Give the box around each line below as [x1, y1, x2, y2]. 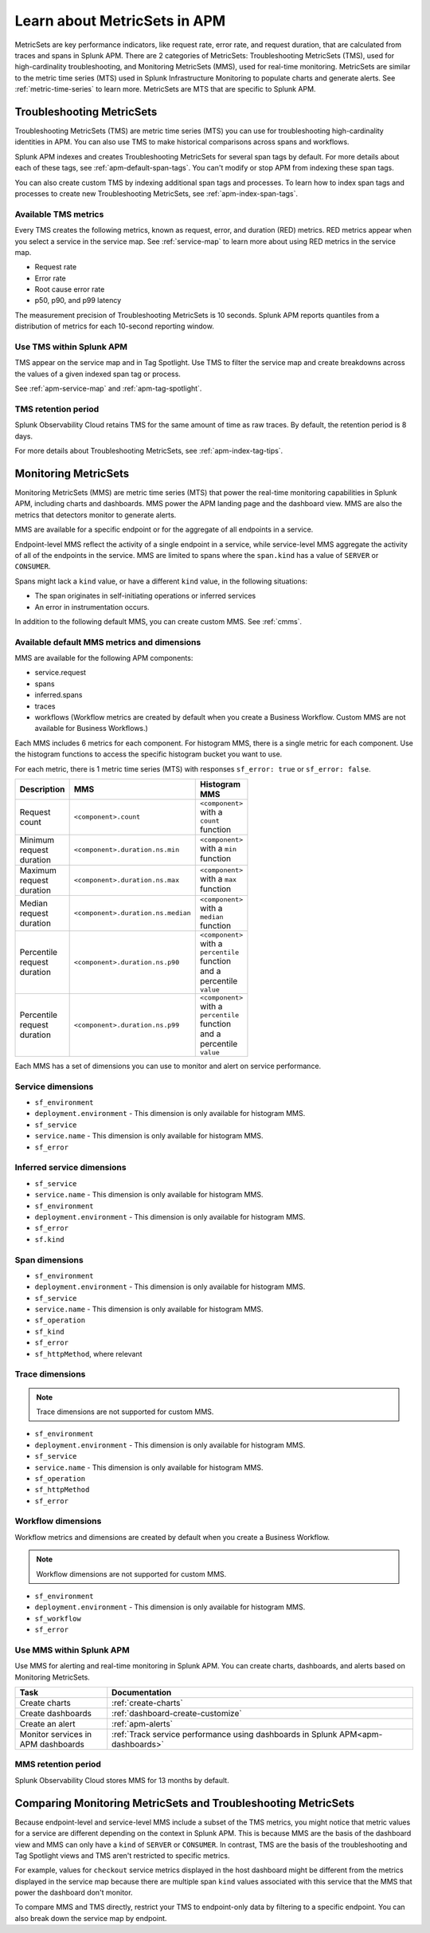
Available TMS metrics [14, 208, 104, 219]
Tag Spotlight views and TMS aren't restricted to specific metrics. [14, 1850, 230, 1860]
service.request [34, 668, 87, 678]
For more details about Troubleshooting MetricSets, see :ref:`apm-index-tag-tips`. [14, 446, 283, 456]
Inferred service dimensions [14, 1162, 127, 1173]
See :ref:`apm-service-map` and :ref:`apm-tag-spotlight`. [14, 383, 202, 394]
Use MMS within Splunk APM [14, 1644, 131, 1656]
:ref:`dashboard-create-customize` [111, 1708, 242, 1719]
